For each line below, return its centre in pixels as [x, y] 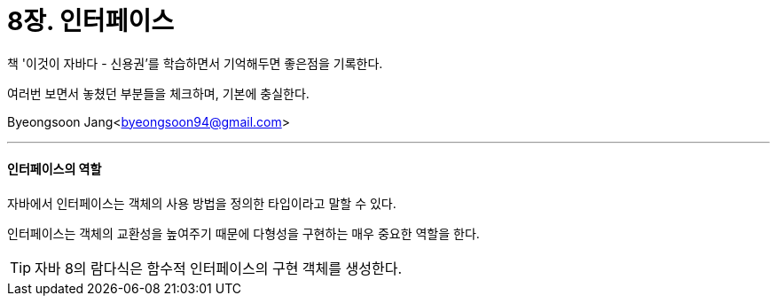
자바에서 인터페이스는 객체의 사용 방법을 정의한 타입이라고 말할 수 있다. [202, 203]
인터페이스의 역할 [55, 169]
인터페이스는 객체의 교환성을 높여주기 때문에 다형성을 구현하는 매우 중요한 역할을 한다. [243, 233]
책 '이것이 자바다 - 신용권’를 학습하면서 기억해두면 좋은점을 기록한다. [195, 63]
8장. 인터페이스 [90, 21]
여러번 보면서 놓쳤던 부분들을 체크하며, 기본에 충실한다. [158, 93]
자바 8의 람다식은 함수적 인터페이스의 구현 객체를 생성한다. [219, 268]
